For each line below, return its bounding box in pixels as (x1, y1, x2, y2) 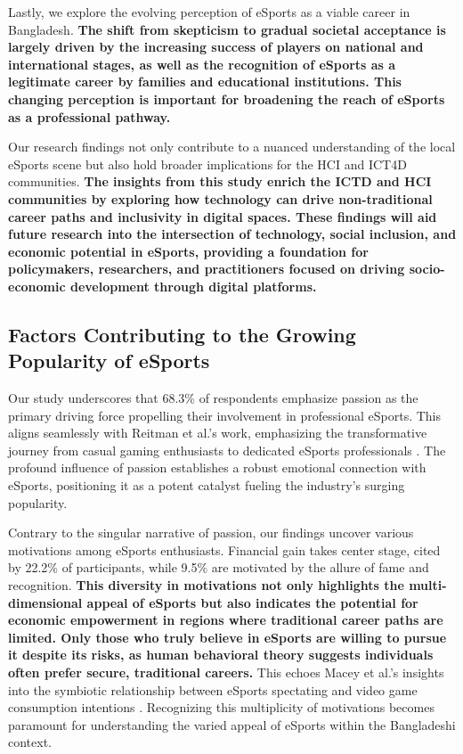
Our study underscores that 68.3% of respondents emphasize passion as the (8, 389, 418, 407)
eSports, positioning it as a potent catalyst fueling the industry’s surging (8, 476, 405, 495)
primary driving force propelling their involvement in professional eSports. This (8, 406, 442, 424)
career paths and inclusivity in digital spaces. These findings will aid (8, 207, 437, 225)
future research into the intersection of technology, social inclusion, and (8, 225, 457, 243)
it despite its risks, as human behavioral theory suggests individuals (8, 645, 434, 664)
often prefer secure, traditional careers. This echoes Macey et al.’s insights (8, 663, 444, 681)
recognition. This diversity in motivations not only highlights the (8, 576, 404, 594)
